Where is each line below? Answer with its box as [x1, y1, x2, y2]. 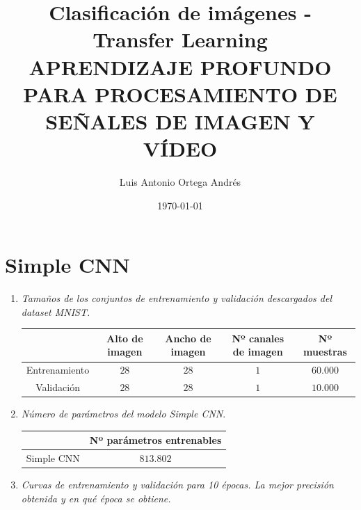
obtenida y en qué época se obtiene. [21, 491, 171, 505]
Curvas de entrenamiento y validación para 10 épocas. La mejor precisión [21, 477, 334, 492]
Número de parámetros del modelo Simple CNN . [21, 406, 226, 421]
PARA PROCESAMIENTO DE [23, 79, 337, 108]
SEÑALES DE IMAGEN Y [45, 106, 315, 135]
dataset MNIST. [21, 304, 90, 319]
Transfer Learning [93, 25, 268, 54]
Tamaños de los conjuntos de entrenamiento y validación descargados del [21, 291, 332, 305]
